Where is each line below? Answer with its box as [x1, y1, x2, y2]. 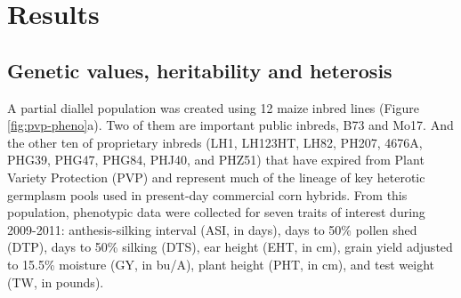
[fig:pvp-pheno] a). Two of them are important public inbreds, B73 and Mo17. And [7, 116, 454, 134]
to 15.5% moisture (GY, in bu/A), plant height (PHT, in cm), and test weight [7, 254, 434, 273]
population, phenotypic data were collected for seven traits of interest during [7, 203, 425, 221]
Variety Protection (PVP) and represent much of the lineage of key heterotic [7, 167, 425, 186]
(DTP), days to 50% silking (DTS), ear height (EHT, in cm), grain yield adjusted [7, 238, 453, 256]
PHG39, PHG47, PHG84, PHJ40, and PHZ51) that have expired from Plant [7, 150, 425, 169]
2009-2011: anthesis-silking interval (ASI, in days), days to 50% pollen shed [7, 220, 417, 238]
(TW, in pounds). [7, 272, 104, 291]
